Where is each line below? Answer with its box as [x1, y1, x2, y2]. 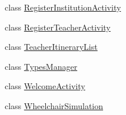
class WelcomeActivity [5, 80, 85, 92]
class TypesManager [5, 60, 78, 72]
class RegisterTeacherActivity [5, 21, 111, 33]
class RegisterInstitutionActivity [5, 1, 121, 13]
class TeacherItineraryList [5, 40, 98, 53]
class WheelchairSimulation [5, 99, 104, 111]
